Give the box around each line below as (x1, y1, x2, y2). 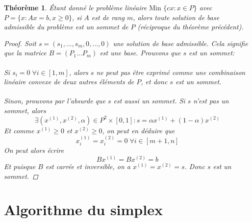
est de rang (91, 12, 125, 22)
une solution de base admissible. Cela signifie (113, 38, 248, 48)
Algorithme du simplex (4, 199, 163, 220)
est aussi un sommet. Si (113, 96, 185, 106)
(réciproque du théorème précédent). (137, 22, 244, 32)
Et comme (4, 125, 34, 135)
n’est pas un (193, 96, 229, 106)
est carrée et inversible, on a (45, 161, 130, 171)
